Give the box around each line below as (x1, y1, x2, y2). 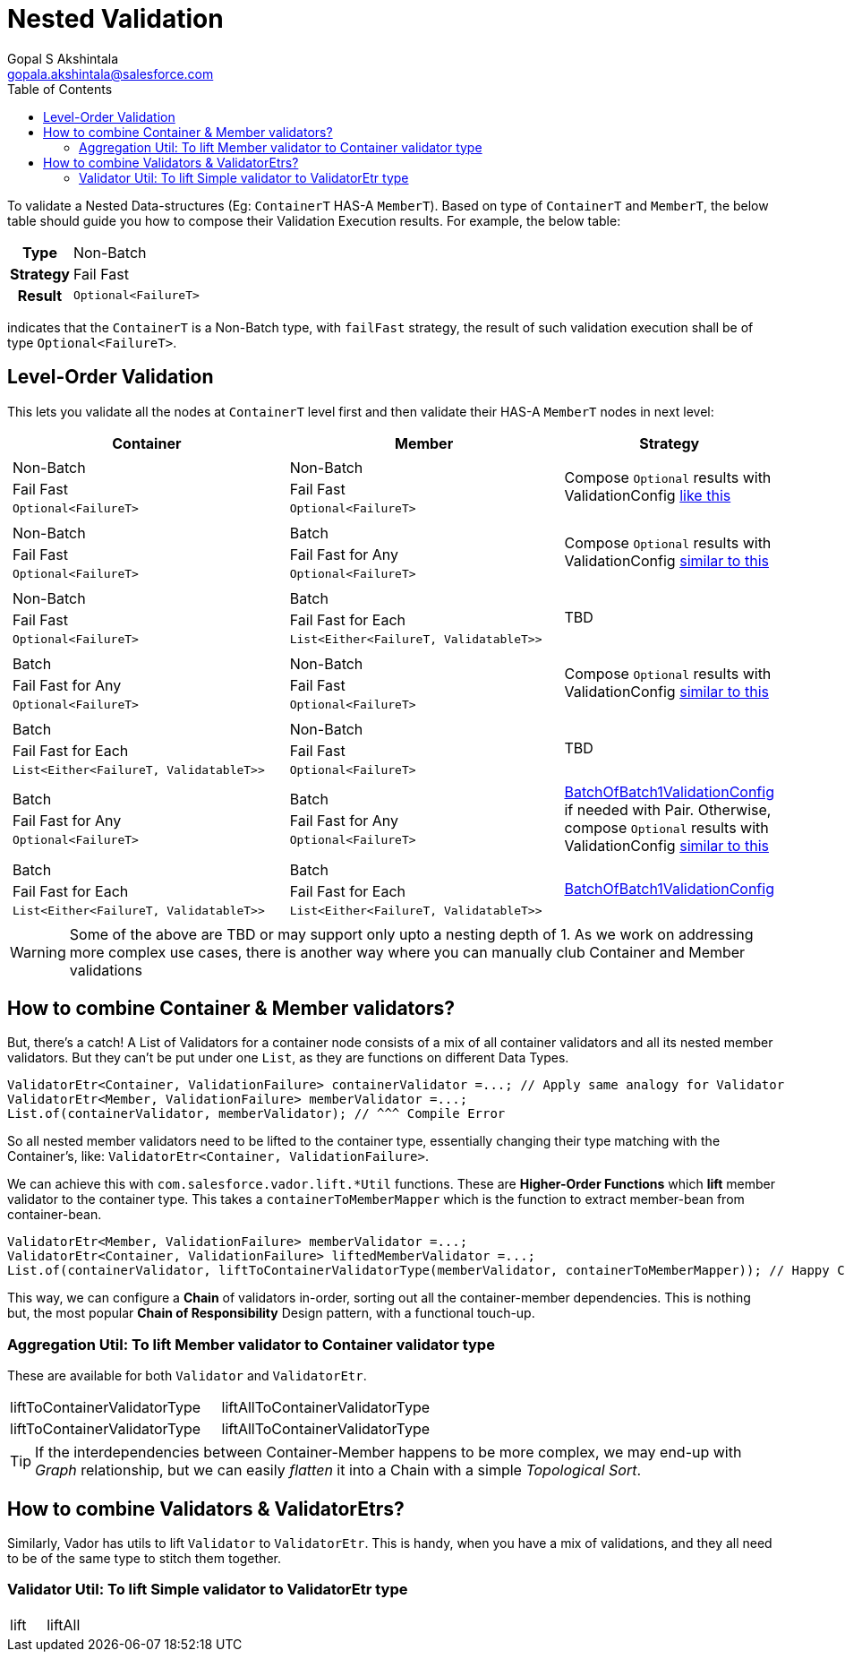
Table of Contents (7, 81, 113, 97)
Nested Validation (7, 4, 224, 34)
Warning (10, 942, 66, 961)
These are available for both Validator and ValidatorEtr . (7, 1368, 367, 1384)
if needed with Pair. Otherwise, (564, 800, 772, 819)
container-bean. (7, 1207, 102, 1223)
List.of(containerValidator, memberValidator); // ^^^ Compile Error (7, 1106, 506, 1122)
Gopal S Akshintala (7, 50, 119, 66)
